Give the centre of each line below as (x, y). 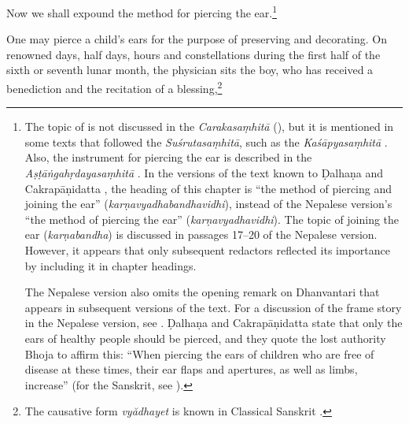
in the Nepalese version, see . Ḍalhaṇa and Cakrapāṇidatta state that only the (214, 323)
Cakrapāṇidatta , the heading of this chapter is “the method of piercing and (208, 188)
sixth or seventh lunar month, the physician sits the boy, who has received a (190, 70)
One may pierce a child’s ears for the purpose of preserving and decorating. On (197, 39)
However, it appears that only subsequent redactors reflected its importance (207, 250)
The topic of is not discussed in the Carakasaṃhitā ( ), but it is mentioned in (209, 126)
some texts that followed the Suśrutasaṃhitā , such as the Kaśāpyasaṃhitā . (206, 141)
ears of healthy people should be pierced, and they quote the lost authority (205, 338)
